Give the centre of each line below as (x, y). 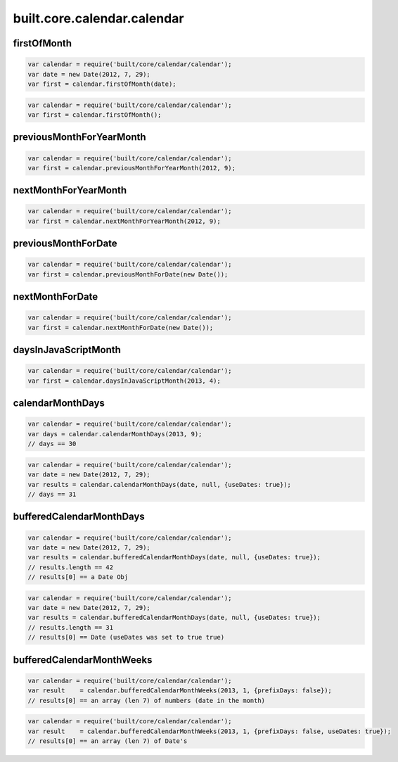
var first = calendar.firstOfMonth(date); (102, 84)
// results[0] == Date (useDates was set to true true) (126, 637)
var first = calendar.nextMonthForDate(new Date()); (121, 328)
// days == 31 (52, 494)
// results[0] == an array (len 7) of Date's (108, 741)
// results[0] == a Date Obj (78, 577)
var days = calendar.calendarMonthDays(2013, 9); (115, 434)
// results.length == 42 (71, 567)
